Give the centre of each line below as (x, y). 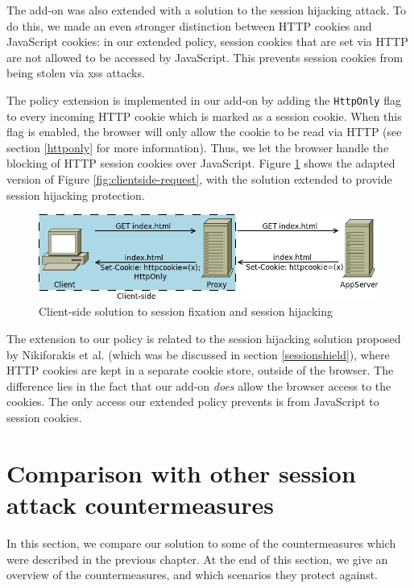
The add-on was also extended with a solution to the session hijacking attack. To (206, 10)
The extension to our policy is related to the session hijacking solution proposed (204, 339)
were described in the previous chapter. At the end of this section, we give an (197, 559)
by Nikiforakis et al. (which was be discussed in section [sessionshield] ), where (198, 354)
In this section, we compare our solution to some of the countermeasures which (201, 542)
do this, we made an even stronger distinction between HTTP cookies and (189, 25)
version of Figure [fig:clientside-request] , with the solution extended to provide (199, 179)
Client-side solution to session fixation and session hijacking (186, 311)
